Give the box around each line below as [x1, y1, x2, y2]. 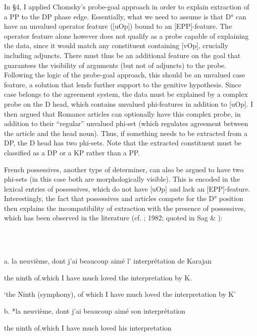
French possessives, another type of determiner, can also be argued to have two [4, 164, 244, 174]
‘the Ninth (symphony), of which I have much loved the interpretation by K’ [4, 289, 236, 299]
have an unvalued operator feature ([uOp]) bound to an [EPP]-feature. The [4, 21, 232, 31]
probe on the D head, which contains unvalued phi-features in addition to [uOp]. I [4, 98, 253, 109]
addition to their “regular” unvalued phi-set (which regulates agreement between [4, 118, 249, 129]
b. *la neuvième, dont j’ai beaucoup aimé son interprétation [4, 306, 186, 316]
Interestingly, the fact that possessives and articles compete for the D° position [4, 193, 243, 203]
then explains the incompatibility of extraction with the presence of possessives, [4, 202, 246, 213]
